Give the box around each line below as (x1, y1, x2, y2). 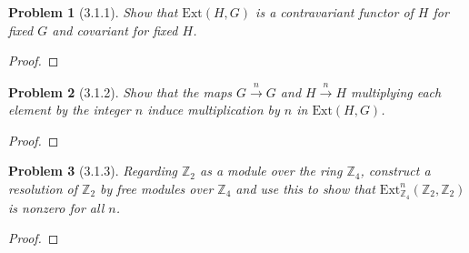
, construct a (360, 161, 431, 180)
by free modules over (100, 178, 214, 197)
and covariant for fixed (52, 20, 178, 39)
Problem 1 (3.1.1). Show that (8, 3, 178, 21)
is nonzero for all (8, 197, 105, 217)
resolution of (8, 178, 78, 197)
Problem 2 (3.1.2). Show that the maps (8, 82, 233, 101)
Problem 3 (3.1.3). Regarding (8, 161, 177, 180)
